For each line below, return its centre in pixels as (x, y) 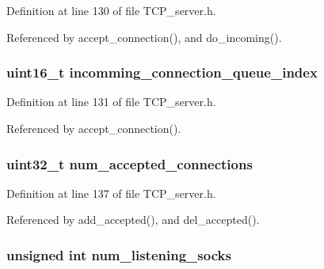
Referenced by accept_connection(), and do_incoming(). (144, 37)
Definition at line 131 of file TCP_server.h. (111, 102)
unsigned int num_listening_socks (119, 254)
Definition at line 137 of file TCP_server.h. (111, 193)
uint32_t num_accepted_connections (130, 163)
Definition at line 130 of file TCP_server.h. (111, 10)
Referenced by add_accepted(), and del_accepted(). (133, 220)
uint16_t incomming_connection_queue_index (162, 72)
